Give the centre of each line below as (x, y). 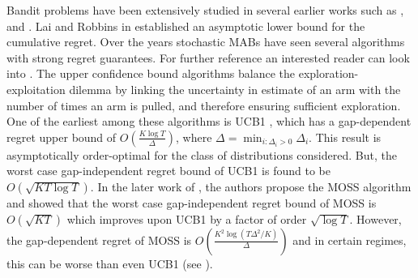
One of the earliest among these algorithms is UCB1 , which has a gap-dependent (209, 121)
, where (194, 137)
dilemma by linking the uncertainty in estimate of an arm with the (235, 89)
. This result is (345, 137)
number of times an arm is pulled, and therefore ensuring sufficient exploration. (204, 105)
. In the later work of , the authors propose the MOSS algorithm (251, 186)
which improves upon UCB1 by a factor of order (187, 218)
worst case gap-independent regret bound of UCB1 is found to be (168, 171)
